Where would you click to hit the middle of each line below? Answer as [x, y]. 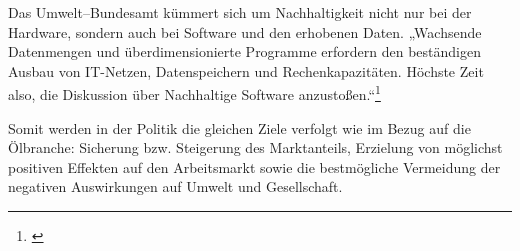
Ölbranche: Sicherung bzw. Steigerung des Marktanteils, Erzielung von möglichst [255, 147]
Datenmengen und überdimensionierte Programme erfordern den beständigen [244, 51]
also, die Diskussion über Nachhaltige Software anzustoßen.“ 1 [194, 93]
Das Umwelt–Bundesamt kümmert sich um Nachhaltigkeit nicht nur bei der [240, 12]
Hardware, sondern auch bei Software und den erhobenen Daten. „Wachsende [245, 31]
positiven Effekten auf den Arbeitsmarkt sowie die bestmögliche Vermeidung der [254, 166]
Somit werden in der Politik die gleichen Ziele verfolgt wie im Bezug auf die [239, 127]
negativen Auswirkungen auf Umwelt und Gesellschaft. [175, 186]
